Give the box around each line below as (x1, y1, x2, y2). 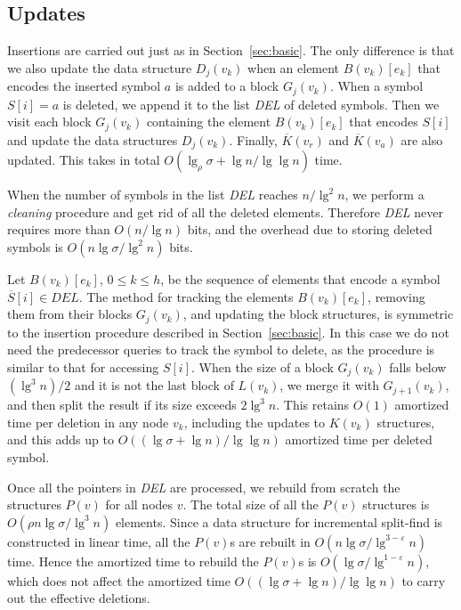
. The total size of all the (182, 495, 319, 514)
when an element (247, 58, 340, 77)
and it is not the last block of (74, 376, 234, 394)
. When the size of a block (191, 357, 334, 376)
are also (400, 130, 443, 149)
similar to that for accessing (7, 357, 159, 376)
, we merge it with (279, 376, 379, 394)
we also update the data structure (7, 58, 192, 77)
